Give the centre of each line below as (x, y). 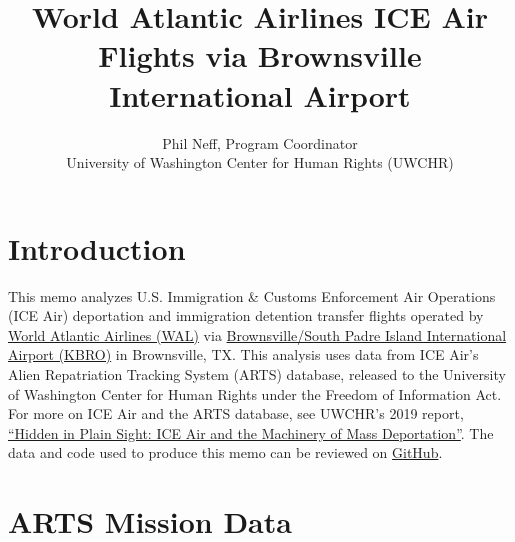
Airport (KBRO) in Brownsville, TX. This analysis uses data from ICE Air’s (243, 354)
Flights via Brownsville (260, 55)
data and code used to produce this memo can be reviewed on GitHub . (225, 452)
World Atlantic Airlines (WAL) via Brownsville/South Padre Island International (257, 334)
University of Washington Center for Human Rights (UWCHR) (260, 162)
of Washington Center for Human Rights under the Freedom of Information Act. (255, 393)
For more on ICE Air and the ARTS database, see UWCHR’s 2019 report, (236, 413)
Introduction (97, 247)
